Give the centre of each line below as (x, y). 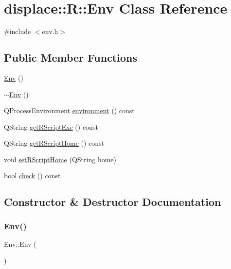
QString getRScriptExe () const (51, 126)
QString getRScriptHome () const (54, 143)
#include (18, 31)
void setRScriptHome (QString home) (60, 159)
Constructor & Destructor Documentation (113, 202)
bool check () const (32, 176)
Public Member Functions (71, 58)
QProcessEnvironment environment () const (69, 110)
